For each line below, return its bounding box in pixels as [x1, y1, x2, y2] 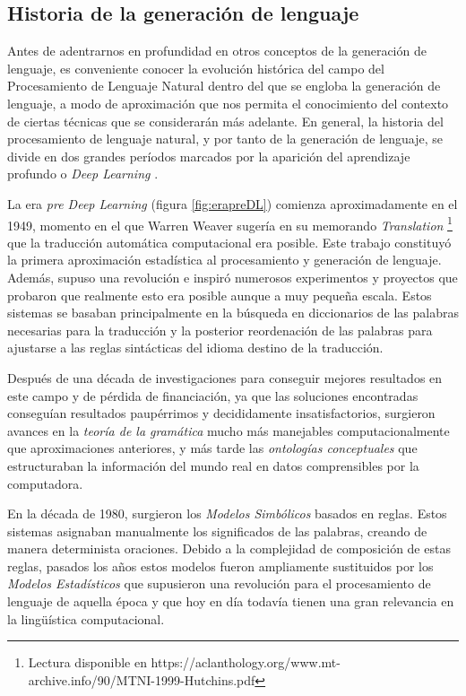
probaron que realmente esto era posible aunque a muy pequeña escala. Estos [7, 285, 432, 304]
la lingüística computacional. [7, 609, 165, 628]
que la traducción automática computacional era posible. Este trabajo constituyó [7, 232, 452, 251]
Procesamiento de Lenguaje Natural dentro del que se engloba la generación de [7, 76, 441, 95]
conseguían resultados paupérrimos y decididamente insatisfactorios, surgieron [7, 404, 436, 422]
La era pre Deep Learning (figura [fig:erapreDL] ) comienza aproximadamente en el [7, 194, 458, 213]
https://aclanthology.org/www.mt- [151, 653, 341, 672]
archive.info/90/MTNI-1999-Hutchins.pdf [28, 670, 255, 689]
